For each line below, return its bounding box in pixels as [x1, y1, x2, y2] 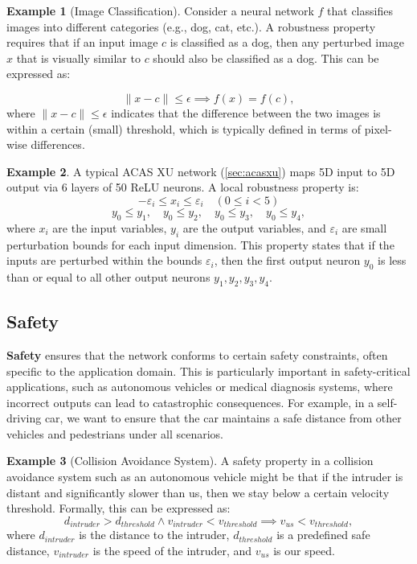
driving [6, 410, 42, 426]
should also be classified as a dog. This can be [153, 49, 379, 66]
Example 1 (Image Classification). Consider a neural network [6, 2, 314, 19]
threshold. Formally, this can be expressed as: [6, 500, 231, 517]
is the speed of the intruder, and [92, 541, 252, 558]
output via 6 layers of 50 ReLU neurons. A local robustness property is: [6, 179, 359, 196]
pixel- [364, 120, 392, 137]
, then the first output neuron [214, 252, 361, 269]
